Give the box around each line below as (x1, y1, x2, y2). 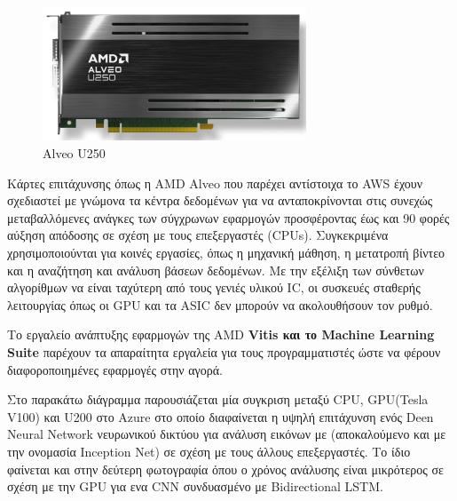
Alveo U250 (43, 144, 106, 163)
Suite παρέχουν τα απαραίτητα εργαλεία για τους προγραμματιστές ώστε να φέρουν (7, 342, 441, 361)
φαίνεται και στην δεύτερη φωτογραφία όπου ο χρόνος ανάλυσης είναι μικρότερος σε (7, 459, 444, 478)
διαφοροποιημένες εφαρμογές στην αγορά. (7, 360, 223, 378)
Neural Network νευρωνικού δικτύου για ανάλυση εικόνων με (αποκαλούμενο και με (7, 425, 446, 443)
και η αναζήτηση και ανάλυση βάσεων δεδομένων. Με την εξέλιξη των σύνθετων (7, 260, 424, 279)
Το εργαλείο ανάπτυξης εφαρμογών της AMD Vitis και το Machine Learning (7, 325, 435, 344)
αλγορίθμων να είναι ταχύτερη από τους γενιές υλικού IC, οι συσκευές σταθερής (7, 278, 421, 297)
